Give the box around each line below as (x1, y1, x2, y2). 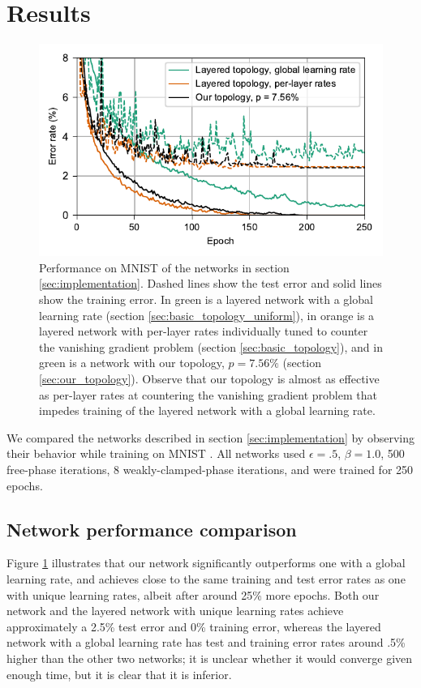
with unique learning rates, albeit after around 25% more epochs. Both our (6, 586, 380, 603)
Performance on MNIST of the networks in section (39, 259, 290, 276)
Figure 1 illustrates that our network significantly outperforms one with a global (6, 554, 406, 571)
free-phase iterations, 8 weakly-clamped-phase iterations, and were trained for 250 (6, 461, 414, 478)
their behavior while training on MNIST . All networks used (6, 445, 306, 462)
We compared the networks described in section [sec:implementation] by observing (6, 429, 415, 446)
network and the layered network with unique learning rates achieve (6, 602, 344, 619)
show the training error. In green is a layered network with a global (39, 291, 373, 308)
